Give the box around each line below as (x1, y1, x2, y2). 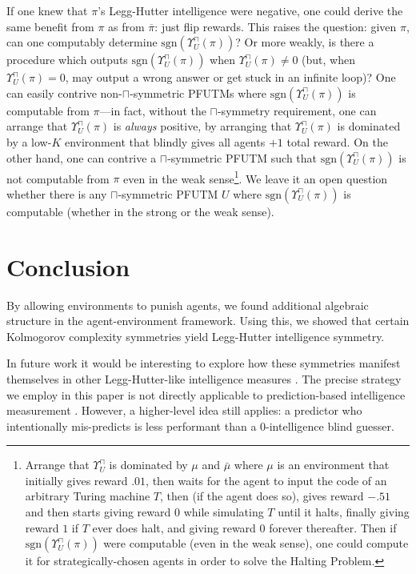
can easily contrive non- (6, 84, 122, 101)
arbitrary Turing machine (25, 488, 150, 504)
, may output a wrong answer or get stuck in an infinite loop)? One (65, 69, 396, 86)
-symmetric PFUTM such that (167, 149, 317, 166)
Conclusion (6, 250, 130, 283)
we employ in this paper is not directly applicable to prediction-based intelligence (6, 386, 406, 403)
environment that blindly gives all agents (64, 133, 266, 150)
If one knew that (6, 2, 88, 18)
